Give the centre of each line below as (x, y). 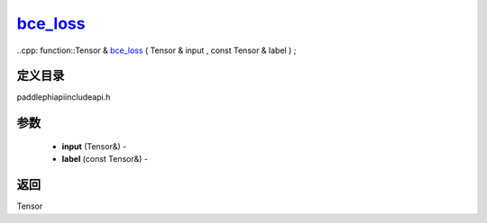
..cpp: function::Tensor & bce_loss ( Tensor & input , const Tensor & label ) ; (156, 50)
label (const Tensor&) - (105, 159)
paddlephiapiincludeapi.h (64, 97)
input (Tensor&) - (94, 146)
